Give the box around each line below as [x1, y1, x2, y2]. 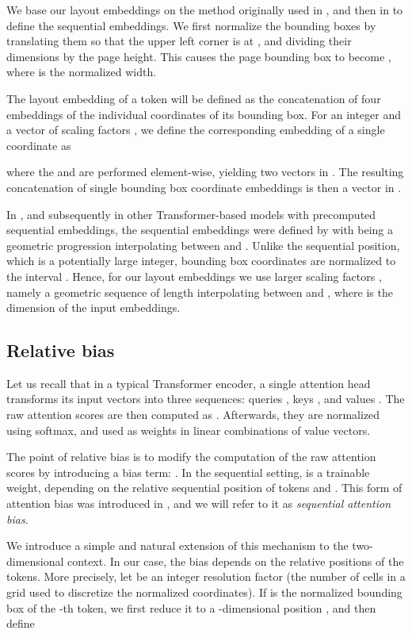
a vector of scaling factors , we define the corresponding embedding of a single [6, 121, 385, 138]
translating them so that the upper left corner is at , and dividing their [6, 33, 352, 49]
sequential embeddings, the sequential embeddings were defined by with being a [6, 221, 394, 238]
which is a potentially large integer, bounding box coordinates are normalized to [6, 252, 396, 269]
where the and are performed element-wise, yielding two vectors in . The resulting [6, 163, 404, 180]
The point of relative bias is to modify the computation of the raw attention [6, 448, 376, 465]
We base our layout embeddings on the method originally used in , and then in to [6, 2, 403, 17]
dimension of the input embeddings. [6, 299, 181, 316]
